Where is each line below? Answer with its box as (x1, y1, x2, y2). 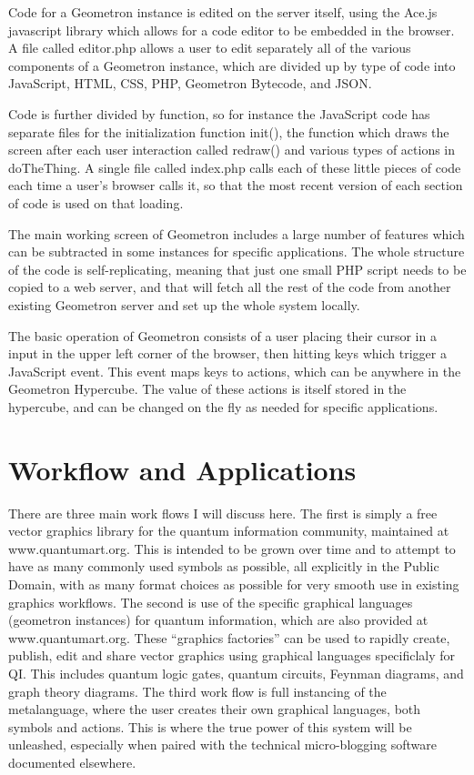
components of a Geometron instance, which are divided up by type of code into (8, 55, 456, 75)
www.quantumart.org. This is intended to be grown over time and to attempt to (8, 538, 456, 558)
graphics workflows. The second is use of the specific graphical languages (8, 592, 413, 611)
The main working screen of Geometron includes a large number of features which (8, 224, 465, 243)
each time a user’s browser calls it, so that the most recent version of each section (8, 176, 463, 195)
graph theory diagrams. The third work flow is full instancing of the (8, 681, 387, 700)
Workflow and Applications (8, 450, 357, 488)
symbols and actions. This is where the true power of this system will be (8, 717, 412, 736)
